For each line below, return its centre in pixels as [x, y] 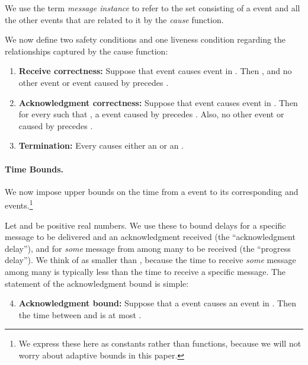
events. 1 [19, 204]
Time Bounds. [34, 169]
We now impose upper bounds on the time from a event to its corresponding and [152, 191]
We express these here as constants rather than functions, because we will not [160, 343]
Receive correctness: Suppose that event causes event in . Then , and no [155, 71]
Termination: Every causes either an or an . [101, 145]
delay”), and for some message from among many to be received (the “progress [148, 248]
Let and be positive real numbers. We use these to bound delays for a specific [145, 225]
